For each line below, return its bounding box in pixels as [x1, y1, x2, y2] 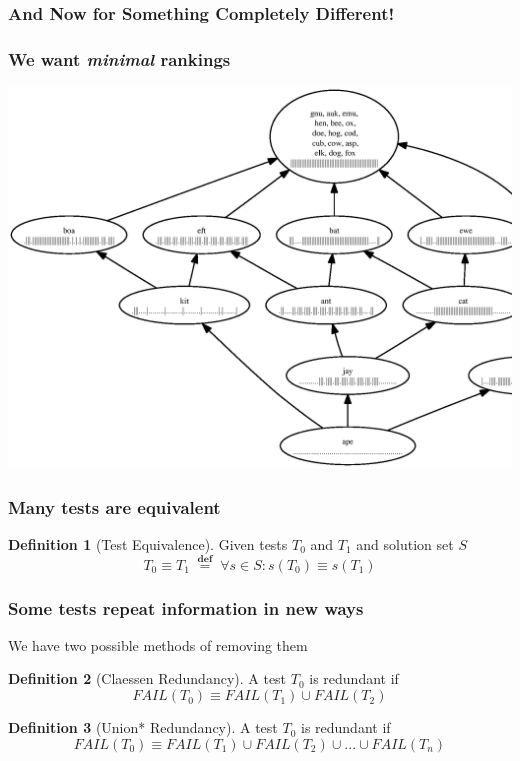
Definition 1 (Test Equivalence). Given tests [8, 533, 288, 554]
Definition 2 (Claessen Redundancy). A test [8, 668, 287, 689]
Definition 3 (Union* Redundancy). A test [8, 717, 278, 738]
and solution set [356, 533, 454, 554]
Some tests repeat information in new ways [8, 595, 364, 620]
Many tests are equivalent [8, 494, 221, 519]
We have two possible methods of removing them [8, 634, 308, 655]
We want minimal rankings [8, 46, 231, 71]
